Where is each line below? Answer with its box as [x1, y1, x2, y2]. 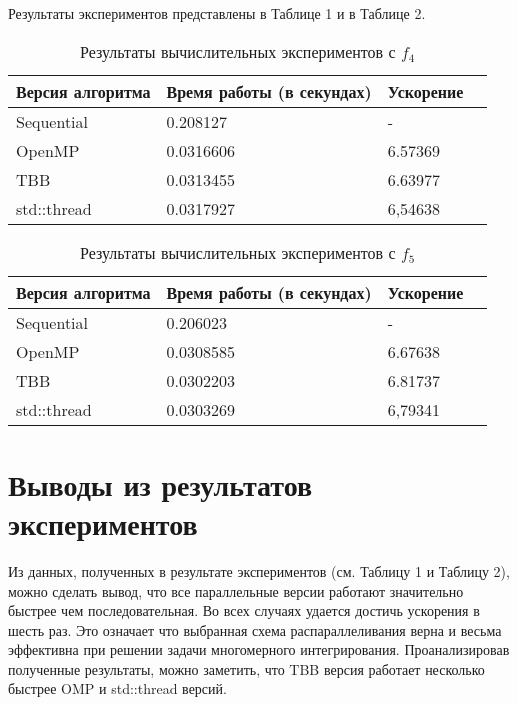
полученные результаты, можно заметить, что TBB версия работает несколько [8, 658, 485, 679]
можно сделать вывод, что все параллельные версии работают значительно [8, 580, 464, 601]
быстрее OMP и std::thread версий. [8, 678, 227, 699]
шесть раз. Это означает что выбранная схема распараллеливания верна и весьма [8, 619, 502, 640]
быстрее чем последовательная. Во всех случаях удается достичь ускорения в [8, 600, 480, 621]
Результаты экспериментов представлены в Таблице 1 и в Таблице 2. [8, 3, 426, 23]
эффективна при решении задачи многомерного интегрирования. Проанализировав [8, 639, 510, 660]
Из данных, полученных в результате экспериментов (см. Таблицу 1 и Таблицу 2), [8, 560, 510, 581]
